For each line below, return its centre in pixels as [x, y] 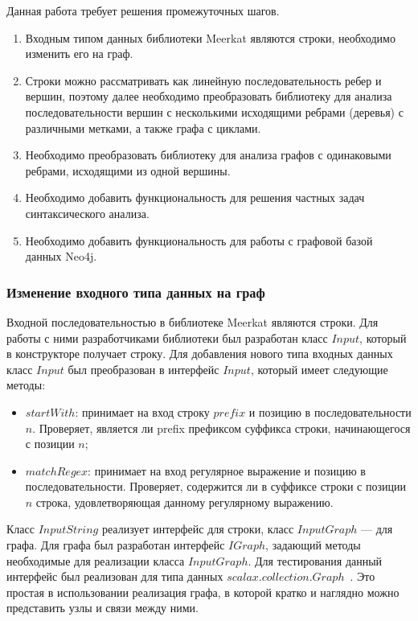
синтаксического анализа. [87, 213]
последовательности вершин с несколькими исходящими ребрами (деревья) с [214, 111]
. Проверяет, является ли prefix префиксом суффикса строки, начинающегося [221, 428]
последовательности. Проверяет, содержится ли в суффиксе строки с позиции [215, 486]
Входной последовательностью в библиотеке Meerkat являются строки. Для [193, 321]
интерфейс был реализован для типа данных [115, 576]
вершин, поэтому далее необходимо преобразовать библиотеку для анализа [209, 96]
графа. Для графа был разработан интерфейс [116, 545]
